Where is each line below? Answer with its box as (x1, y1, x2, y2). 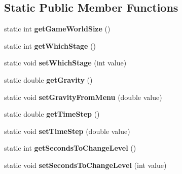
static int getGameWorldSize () (4, 23, 111, 34)
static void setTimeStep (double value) (4, 125, 130, 136)
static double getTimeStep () (4, 109, 100, 119)
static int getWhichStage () (4, 40, 96, 51)
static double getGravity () (4, 74, 93, 85)
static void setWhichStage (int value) (4, 57, 127, 68)
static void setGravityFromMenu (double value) (4, 91, 162, 102)
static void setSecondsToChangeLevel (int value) (4, 159, 167, 170)
